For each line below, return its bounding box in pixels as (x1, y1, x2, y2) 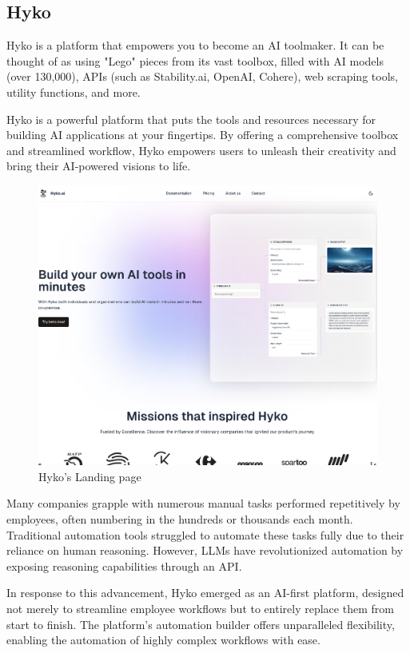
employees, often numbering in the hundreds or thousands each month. (6, 510, 353, 527)
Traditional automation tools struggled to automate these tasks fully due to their (6, 526, 404, 543)
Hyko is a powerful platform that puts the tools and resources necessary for (6, 110, 376, 127)
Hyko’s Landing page (38, 468, 141, 484)
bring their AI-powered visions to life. (6, 157, 191, 174)
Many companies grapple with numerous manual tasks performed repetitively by (6, 495, 400, 512)
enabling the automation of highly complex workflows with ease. (6, 631, 320, 648)
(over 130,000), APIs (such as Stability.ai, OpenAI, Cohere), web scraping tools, (6, 68, 398, 85)
